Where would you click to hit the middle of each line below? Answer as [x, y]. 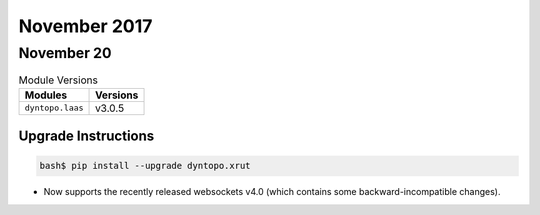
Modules [46, 95]
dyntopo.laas [54, 108]
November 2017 [85, 26]
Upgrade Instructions [86, 136]
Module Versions [58, 80]
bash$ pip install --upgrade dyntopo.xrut [145, 166]
